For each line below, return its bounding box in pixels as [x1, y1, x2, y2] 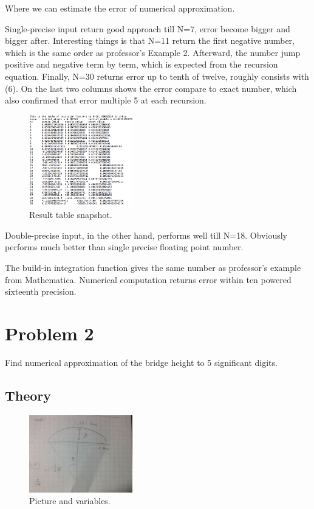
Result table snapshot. [29, 208, 112, 221]
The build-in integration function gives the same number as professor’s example [5, 261, 301, 273]
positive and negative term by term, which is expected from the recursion [5, 58, 278, 71]
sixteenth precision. [5, 285, 77, 298]
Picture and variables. [29, 494, 111, 507]
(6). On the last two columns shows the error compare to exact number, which [5, 82, 297, 94]
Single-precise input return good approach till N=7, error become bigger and [5, 22, 290, 35]
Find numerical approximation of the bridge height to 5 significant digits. [5, 356, 278, 368]
